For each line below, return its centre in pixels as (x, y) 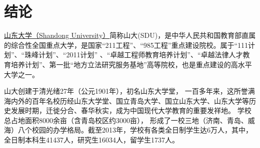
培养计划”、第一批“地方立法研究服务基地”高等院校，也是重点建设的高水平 (131, 64)
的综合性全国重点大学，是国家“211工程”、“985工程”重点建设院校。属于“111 (126, 45)
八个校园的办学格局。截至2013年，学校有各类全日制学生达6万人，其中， (135, 130)
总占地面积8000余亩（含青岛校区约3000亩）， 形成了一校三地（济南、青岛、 (126, 120)
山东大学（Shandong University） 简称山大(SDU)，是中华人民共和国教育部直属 (130, 35)
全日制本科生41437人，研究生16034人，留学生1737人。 (91, 140)
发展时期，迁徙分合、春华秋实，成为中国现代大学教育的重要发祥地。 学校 (131, 110)
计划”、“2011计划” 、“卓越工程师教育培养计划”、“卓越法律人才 (141, 55)
